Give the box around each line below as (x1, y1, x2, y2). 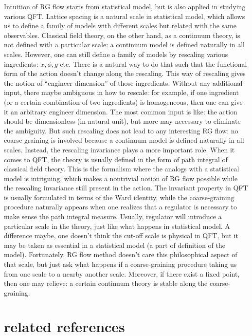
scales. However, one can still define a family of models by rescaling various (4, 49, 228, 59)
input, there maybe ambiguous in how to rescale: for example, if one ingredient (4, 87, 239, 97)
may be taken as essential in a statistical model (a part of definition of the (4, 240, 226, 250)
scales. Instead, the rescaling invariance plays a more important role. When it (4, 144, 235, 154)
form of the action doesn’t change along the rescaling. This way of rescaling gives (4, 68, 246, 78)
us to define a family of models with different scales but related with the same (4, 20, 236, 31)
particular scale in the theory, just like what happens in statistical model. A (4, 221, 230, 231)
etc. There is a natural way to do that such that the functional (60, 58, 247, 69)
